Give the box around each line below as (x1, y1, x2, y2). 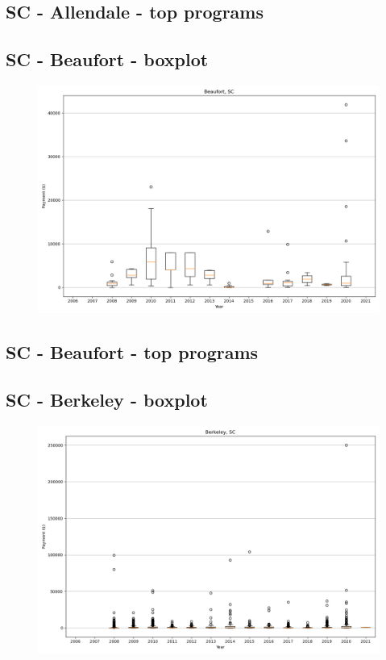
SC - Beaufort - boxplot (6, 47, 209, 72)
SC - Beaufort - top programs (6, 340, 259, 365)
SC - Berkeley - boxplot (6, 387, 208, 412)
